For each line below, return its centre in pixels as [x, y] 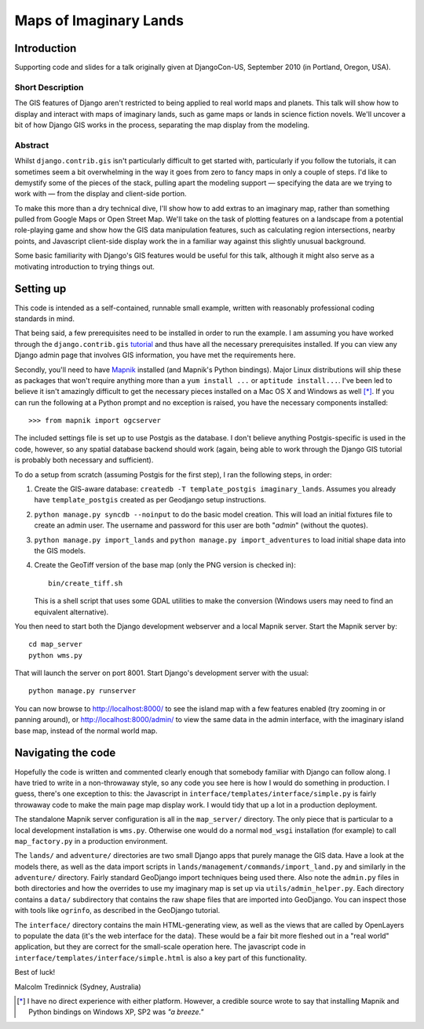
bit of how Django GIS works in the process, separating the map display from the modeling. [162, 125]
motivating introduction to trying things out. [84, 266]
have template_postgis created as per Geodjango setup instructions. [150, 500]
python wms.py [55, 655]
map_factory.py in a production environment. [91, 841]
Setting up [40, 289]
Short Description [49, 87]
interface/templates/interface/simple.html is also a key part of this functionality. [161, 958]
